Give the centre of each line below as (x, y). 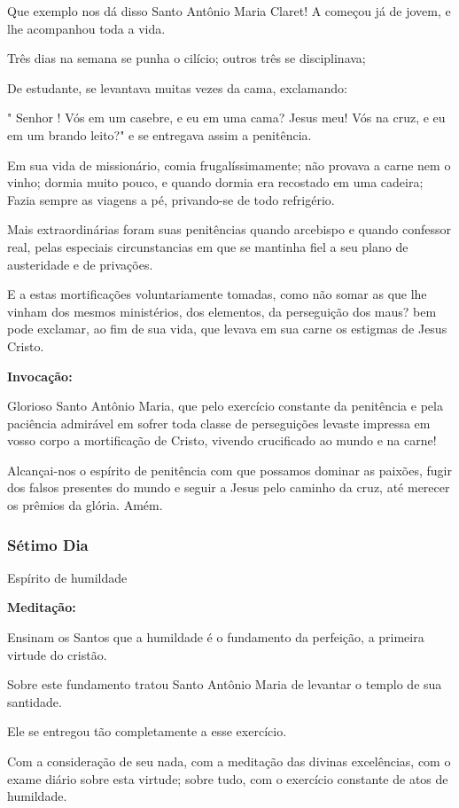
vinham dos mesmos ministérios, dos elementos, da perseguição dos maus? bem (222, 311)
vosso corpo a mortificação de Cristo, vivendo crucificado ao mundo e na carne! (222, 440)
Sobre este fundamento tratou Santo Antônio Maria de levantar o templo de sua (225, 684)
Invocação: (40, 376)
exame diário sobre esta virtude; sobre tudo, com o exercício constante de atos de (228, 778)
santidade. (35, 701)
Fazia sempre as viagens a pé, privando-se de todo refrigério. (171, 199)
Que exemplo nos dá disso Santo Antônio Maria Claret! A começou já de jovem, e (229, 11)
